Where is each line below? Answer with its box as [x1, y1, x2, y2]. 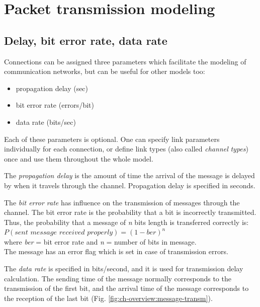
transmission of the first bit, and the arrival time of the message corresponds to [4, 283, 249, 293]
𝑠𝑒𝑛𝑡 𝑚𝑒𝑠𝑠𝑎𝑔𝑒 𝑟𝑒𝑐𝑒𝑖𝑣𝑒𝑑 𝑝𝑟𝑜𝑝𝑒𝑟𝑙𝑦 [15, 229, 113, 237]
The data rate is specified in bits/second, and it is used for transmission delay [4, 263, 243, 274]
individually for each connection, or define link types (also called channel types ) [4, 143, 248, 154]
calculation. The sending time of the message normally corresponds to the [4, 273, 231, 283]
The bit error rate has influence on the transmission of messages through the [4, 197, 240, 207]
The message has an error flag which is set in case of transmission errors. [4, 246, 228, 257]
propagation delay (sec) [16, 83, 89, 93]
